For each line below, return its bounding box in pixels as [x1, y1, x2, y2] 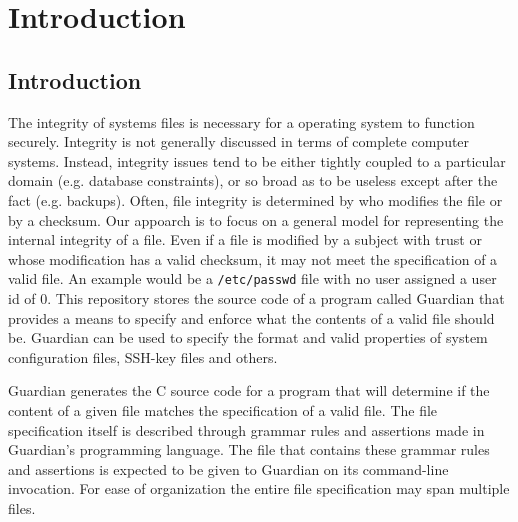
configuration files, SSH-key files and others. [8, 346, 278, 367]
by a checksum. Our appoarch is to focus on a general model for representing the [8, 209, 504, 230]
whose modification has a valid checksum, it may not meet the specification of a [8, 248, 498, 269]
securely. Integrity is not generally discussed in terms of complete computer [8, 131, 470, 152]
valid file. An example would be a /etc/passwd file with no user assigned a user [8, 268, 497, 289]
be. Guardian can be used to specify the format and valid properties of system [8, 327, 488, 348]
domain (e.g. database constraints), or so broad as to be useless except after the [8, 170, 498, 191]
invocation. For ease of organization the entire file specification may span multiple [8, 478, 510, 499]
